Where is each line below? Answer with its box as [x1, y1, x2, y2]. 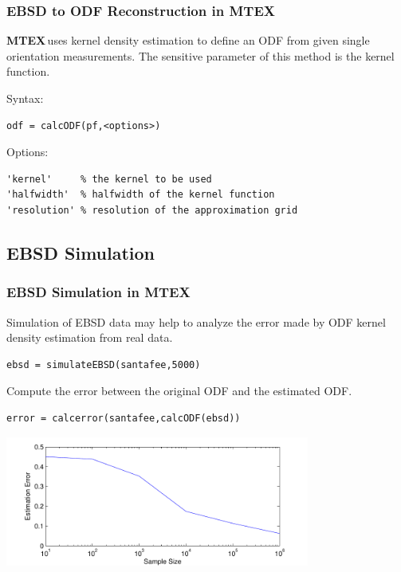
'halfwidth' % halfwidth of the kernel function [6, 189, 275, 201]
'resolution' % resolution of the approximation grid [6, 204, 298, 216]
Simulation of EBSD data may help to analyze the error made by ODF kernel [6, 313, 386, 330]
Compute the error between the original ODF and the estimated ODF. [6, 382, 352, 399]
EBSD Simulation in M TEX [6, 282, 191, 302]
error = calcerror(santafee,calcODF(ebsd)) [6, 412, 241, 424]
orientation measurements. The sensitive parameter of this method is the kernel [6, 47, 395, 64]
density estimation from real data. [6, 329, 173, 346]
